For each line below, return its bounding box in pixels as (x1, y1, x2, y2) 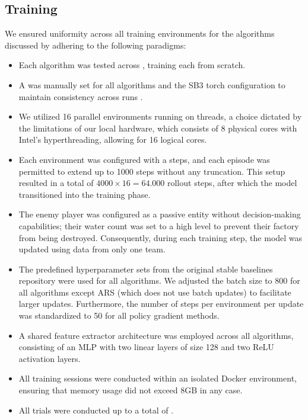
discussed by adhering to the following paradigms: (5, 39, 186, 51)
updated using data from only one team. (18, 243, 166, 255)
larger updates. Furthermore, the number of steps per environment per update (18, 297, 304, 310)
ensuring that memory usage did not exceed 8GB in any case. (18, 384, 243, 396)
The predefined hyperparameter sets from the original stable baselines (18, 262, 273, 275)
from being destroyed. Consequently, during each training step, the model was (18, 231, 303, 243)
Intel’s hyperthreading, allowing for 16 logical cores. (18, 133, 207, 146)
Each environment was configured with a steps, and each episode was (18, 153, 270, 165)
